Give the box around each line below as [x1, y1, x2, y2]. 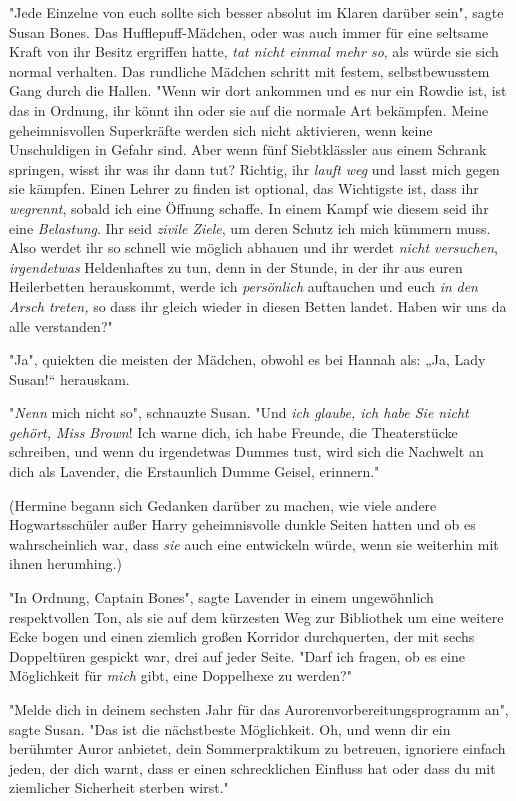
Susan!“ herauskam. [9, 368, 130, 389]
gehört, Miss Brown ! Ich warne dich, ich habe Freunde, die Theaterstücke [9, 421, 458, 442]
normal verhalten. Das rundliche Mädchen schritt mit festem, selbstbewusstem [9, 60, 490, 81]
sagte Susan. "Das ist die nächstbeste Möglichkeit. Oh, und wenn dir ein [9, 718, 451, 739]
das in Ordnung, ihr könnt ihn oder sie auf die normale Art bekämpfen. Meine [9, 99, 489, 120]
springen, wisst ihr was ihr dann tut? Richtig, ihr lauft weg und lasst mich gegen [9, 158, 500, 179]
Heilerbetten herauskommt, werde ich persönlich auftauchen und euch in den [9, 276, 478, 297]
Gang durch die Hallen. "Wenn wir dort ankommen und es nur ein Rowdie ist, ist [9, 80, 507, 101]
